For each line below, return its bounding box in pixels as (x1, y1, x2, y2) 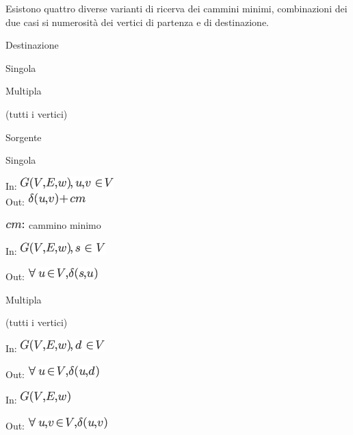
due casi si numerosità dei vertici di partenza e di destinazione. (5, 14, 270, 29)
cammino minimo (28, 217, 101, 232)
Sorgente (5, 129, 42, 144)
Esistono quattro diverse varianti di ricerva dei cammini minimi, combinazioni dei (5, 1, 348, 15)
